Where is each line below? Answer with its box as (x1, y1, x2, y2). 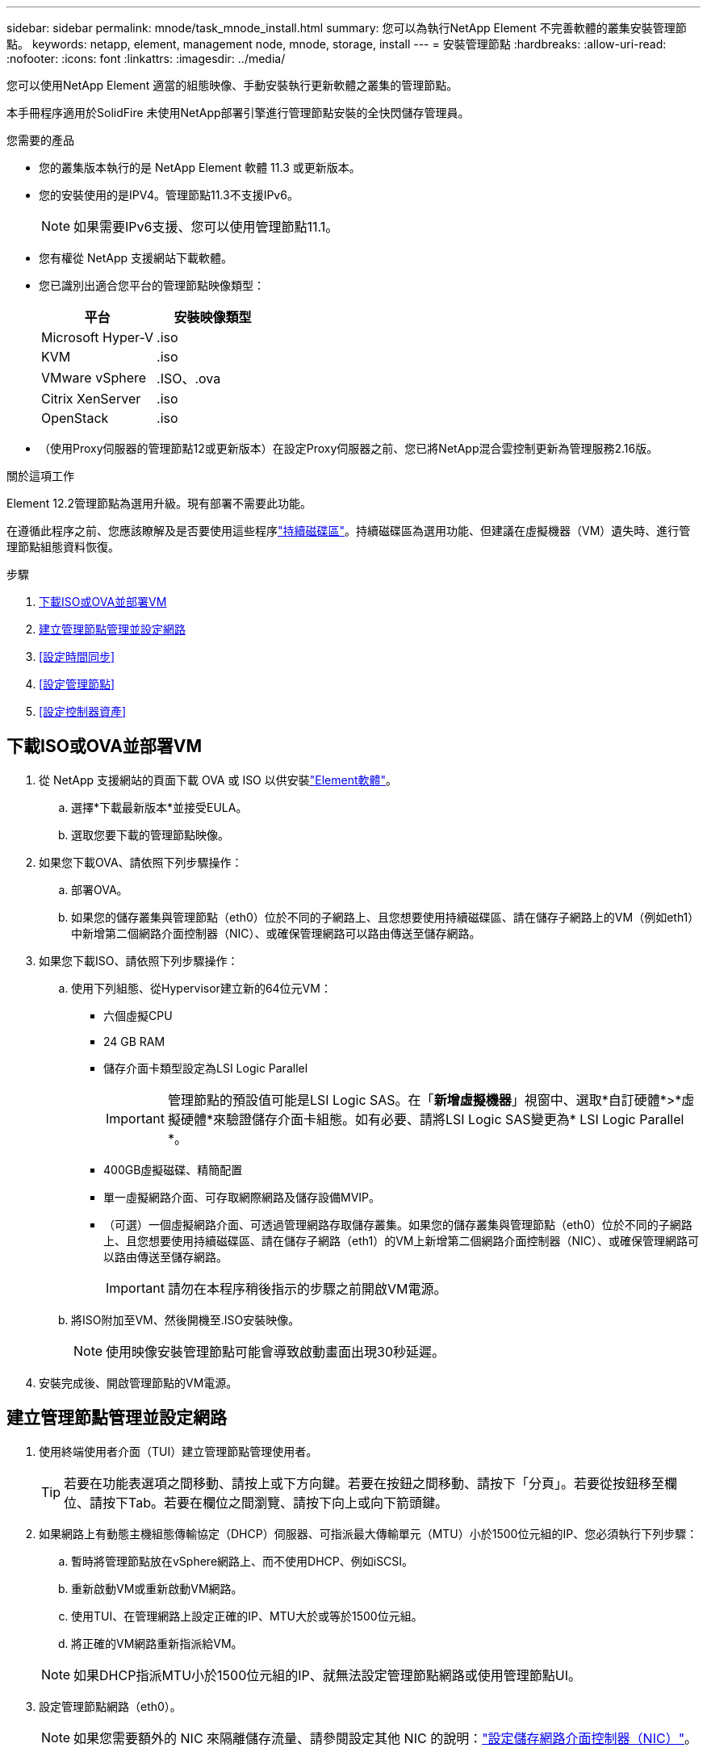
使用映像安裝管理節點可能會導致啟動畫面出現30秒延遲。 (106, 1343, 446, 1360)
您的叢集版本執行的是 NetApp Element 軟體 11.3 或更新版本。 (39, 161, 361, 174)
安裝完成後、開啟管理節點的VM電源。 (39, 1375, 238, 1390)
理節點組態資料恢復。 (6, 540, 119, 554)
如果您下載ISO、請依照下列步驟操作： (39, 953, 239, 968)
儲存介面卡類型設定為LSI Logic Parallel (103, 1060, 308, 1075)
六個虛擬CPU (103, 1008, 173, 1022)
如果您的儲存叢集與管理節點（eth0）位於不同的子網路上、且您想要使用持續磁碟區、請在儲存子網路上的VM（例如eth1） (71, 909, 700, 924)
